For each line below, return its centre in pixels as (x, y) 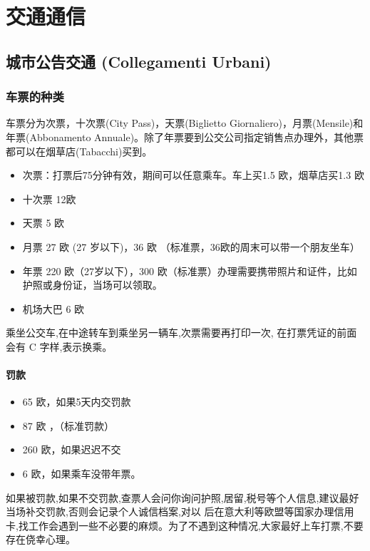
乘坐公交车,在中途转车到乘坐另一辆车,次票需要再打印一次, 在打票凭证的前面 (181, 333)
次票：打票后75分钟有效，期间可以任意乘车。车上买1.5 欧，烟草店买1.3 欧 (193, 175)
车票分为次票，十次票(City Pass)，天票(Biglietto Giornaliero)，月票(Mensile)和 (185, 123)
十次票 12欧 (49, 199)
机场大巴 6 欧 (53, 308)
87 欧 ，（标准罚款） (68, 425)
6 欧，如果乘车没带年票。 (82, 474)
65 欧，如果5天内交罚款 (77, 402)
